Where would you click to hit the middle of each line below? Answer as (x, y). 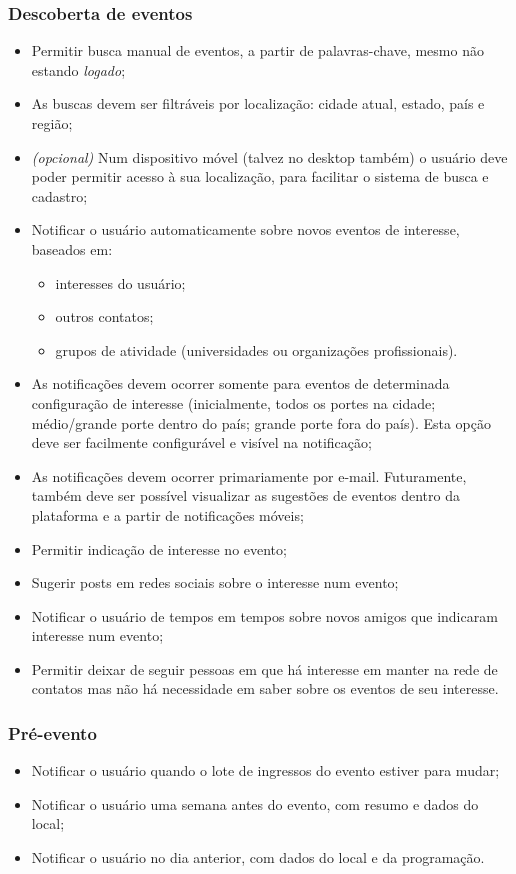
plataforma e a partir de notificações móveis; (167, 514)
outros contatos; (104, 316)
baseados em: (72, 248)
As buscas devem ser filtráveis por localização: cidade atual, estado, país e (258, 103)
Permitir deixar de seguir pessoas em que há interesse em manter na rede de (264, 668)
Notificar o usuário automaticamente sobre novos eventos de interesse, (245, 229)
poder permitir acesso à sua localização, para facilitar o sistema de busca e (260, 176)
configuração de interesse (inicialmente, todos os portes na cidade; (233, 402)
